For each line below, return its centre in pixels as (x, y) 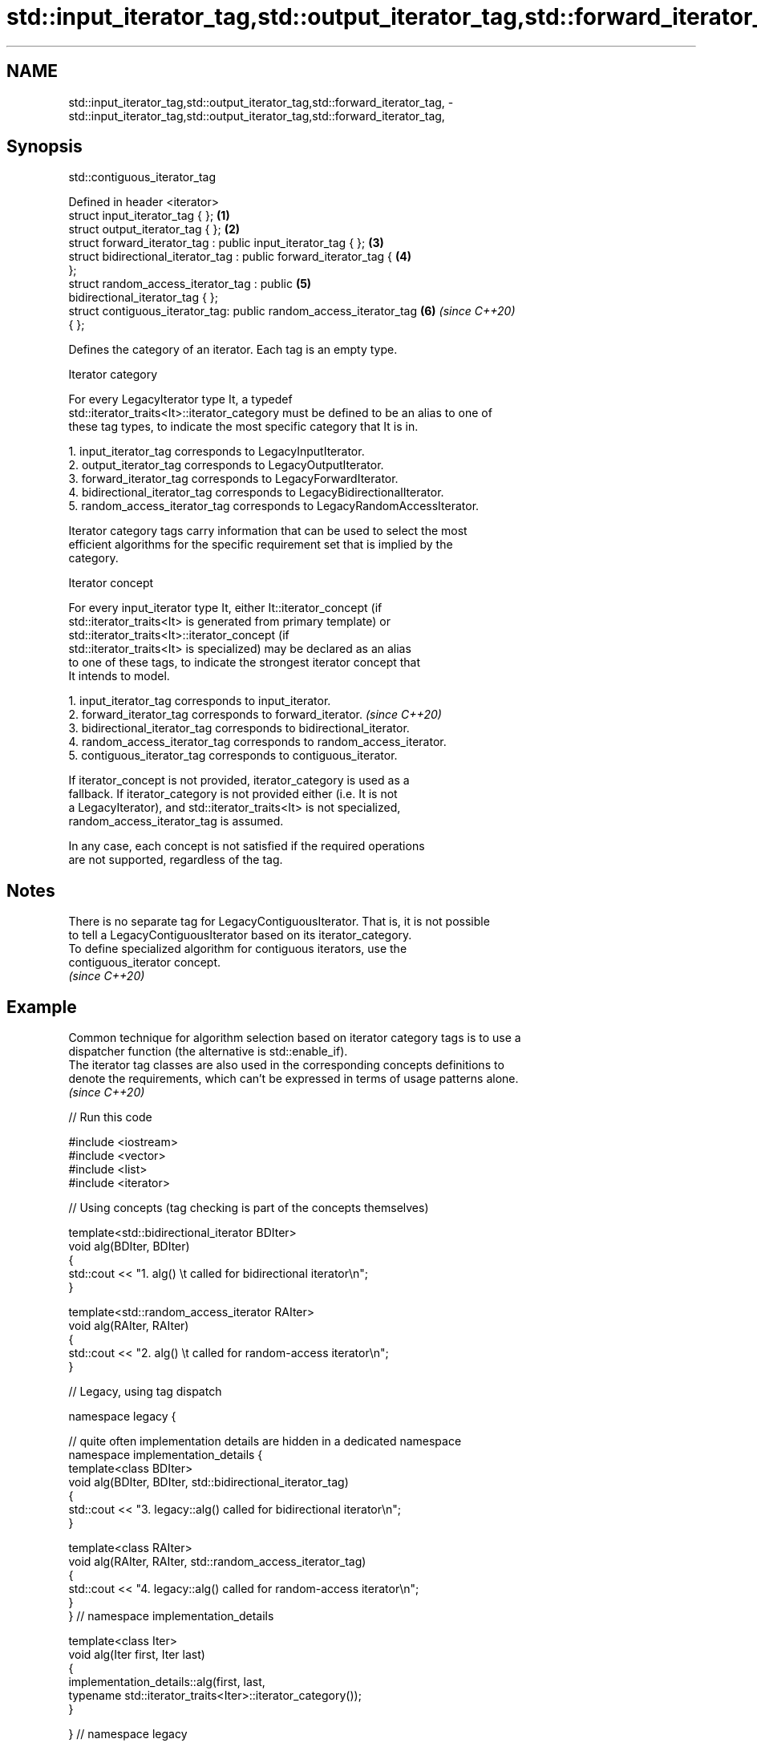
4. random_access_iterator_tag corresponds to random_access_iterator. (257, 742)
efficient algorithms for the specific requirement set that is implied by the (261, 545)
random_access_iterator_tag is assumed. (176, 821)
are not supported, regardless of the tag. (176, 860)
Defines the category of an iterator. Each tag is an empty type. (233, 350)
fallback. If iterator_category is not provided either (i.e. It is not (233, 794)
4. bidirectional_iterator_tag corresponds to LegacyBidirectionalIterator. (256, 492)
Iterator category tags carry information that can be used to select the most (268, 531)
